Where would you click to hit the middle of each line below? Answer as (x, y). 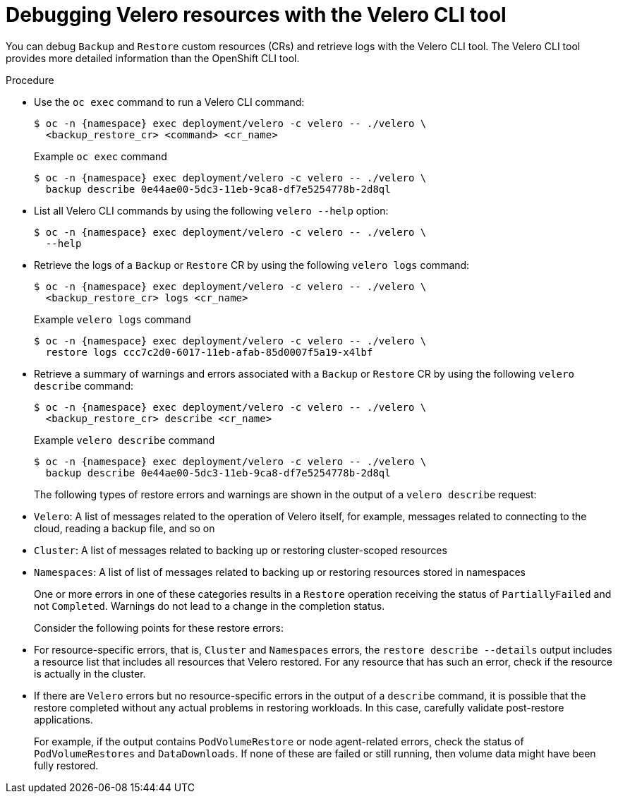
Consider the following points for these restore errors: (159, 627)
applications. (63, 719)
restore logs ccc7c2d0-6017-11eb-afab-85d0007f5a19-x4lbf (209, 352)
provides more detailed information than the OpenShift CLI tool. (153, 58)
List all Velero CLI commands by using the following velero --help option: (211, 210)
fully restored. (66, 765)
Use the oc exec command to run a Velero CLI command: (169, 102)
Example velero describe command (125, 440)
